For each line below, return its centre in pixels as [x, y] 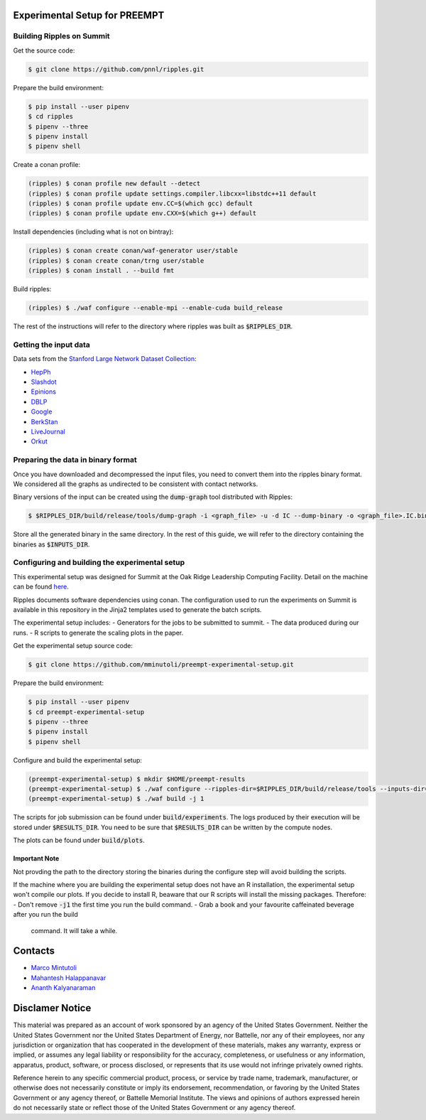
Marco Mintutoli [54, 968]
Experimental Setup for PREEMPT [89, 15]
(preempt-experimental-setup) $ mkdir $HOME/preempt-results [137, 779]
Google [42, 411]
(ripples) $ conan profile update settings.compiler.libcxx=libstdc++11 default [172, 193]
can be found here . [41, 587]
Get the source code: [44, 50]
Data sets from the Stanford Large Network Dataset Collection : [105, 359]
